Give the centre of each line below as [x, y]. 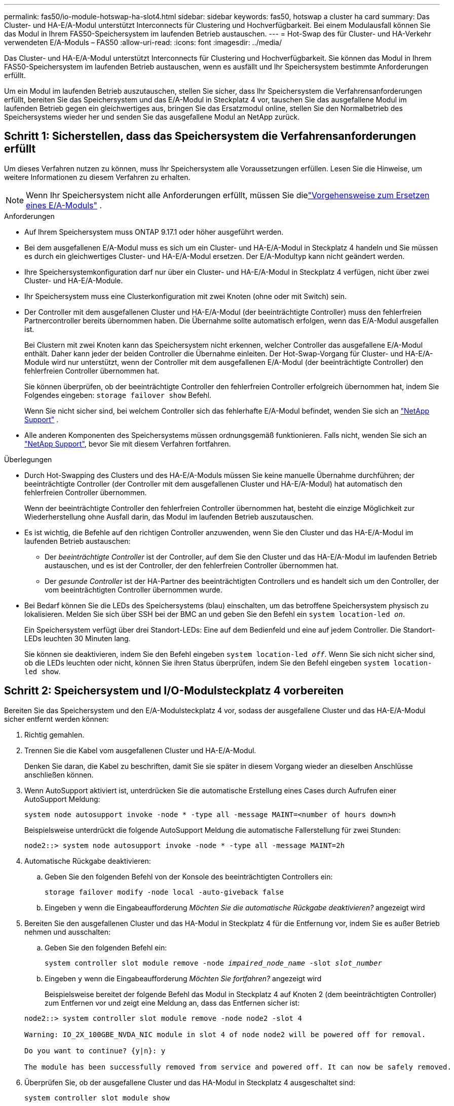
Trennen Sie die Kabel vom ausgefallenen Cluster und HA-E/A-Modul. [140, 750]
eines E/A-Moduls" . [64, 205]
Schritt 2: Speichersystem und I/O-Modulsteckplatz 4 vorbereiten [174, 691]
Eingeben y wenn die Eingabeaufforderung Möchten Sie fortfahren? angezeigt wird [183, 978]
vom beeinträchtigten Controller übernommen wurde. [134, 589]
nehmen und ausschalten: [67, 932]
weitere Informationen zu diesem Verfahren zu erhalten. [97, 177]
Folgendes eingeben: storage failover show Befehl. [118, 395]
